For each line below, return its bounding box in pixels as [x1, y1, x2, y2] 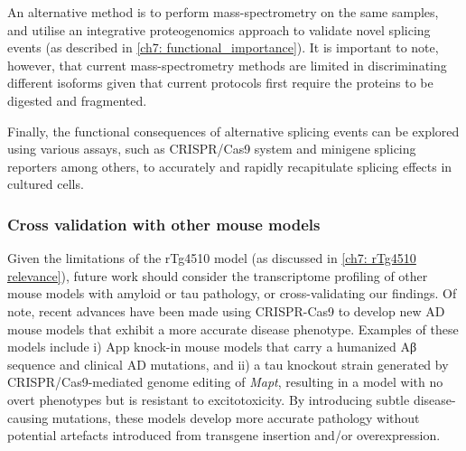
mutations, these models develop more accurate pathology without [51, 408, 420, 427]
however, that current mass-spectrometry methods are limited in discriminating [7, 55, 447, 74]
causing [7, 408, 49, 427]
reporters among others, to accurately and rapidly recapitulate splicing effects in [7, 156, 452, 175]
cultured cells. [7, 174, 84, 193]
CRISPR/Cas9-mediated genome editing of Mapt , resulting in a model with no [7, 372, 443, 391]
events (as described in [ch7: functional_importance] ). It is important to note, [7, 38, 439, 57]
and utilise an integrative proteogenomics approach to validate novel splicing [7, 20, 431, 39]
